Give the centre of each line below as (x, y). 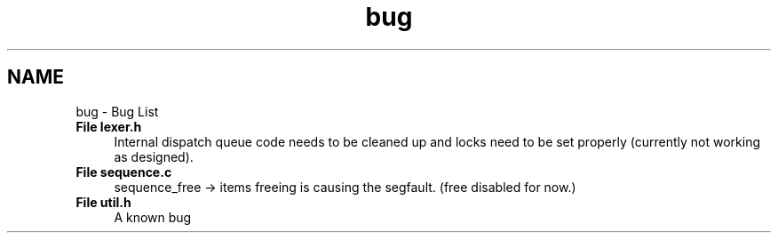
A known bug (153, 217)
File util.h (103, 202)
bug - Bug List (117, 111)
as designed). (154, 156)
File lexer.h (109, 126)
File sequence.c (124, 172)
